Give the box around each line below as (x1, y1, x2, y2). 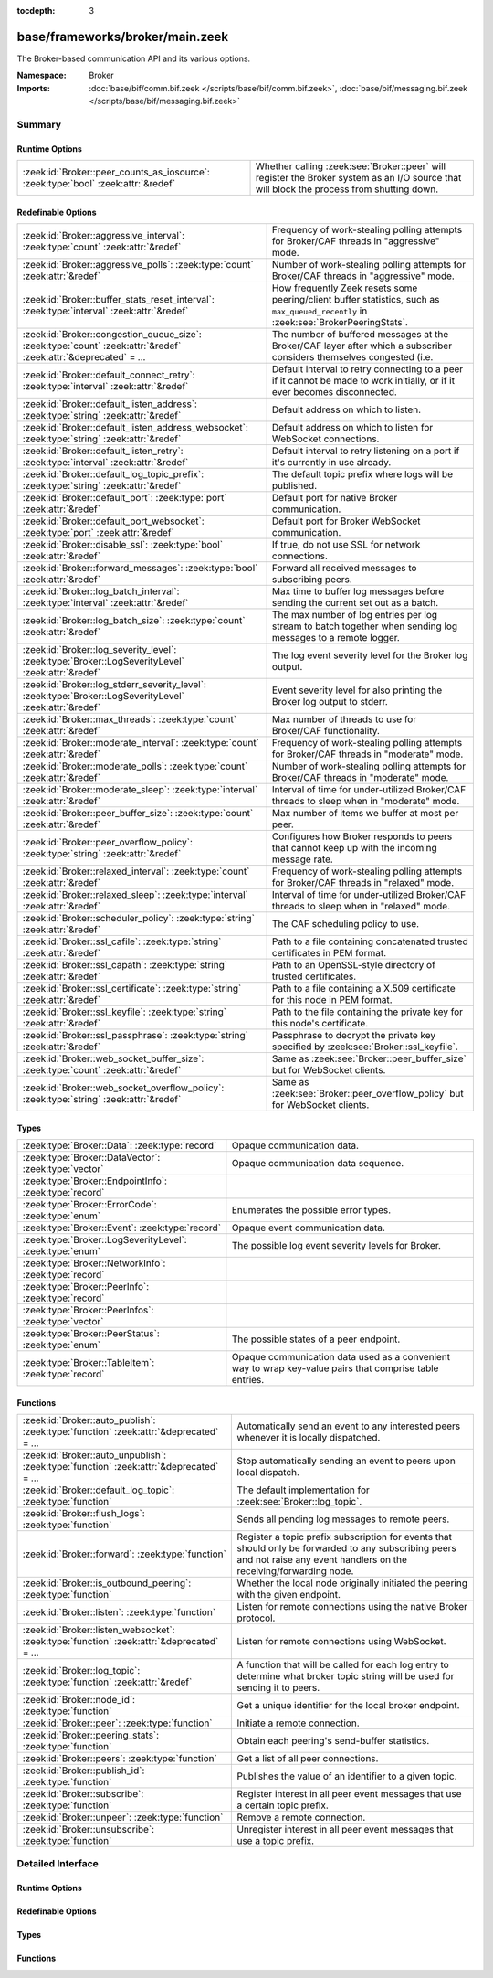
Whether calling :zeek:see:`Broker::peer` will (256, 160, 446, 173)
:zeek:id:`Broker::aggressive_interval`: (22, 229, 185, 242)
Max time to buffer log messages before (271, 585, 445, 598)
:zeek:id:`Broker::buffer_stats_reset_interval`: (22, 293, 215, 306)
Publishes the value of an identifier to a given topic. (236, 1770, 457, 1782)
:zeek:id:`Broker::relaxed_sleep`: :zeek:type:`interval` (22, 888, 248, 901)
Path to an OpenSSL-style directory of (271, 959, 435, 972)
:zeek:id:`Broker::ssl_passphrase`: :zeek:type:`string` (22, 1029, 248, 1042)
